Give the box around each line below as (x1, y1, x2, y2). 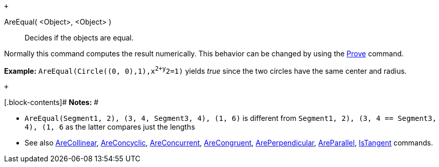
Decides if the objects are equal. (25, 33, 134, 42)
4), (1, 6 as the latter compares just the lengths (25, 122, 195, 131)
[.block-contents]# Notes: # (4, 97, 99, 107)
